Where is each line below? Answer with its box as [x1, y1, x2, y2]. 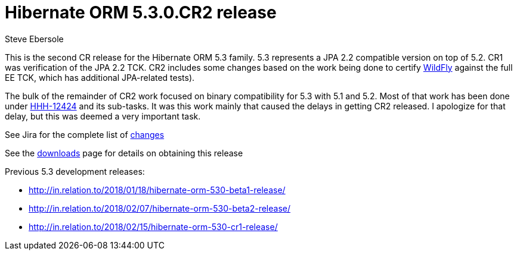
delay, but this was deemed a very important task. [5, 111, 201, 121]
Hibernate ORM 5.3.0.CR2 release [5, 2, 277, 23]
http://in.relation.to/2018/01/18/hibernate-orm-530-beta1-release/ [29, 184, 286, 195]
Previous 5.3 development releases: [5, 166, 145, 177]
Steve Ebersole [5, 33, 64, 44]
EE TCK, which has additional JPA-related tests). [5, 72, 195, 83]
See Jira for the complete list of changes [5, 129, 165, 140]
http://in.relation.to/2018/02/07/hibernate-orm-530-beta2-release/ [29, 203, 290, 213]
